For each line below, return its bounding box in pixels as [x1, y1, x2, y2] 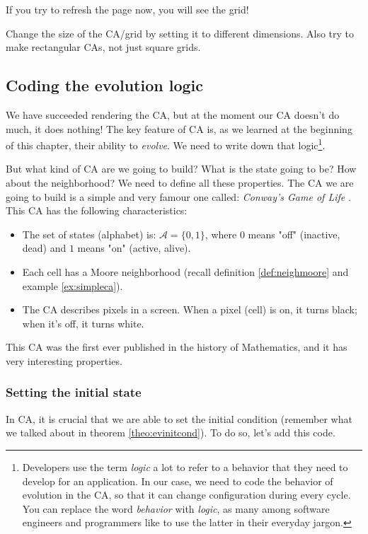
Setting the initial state [6, 383, 142, 401]
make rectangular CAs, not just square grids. [6, 40, 201, 54]
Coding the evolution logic [6, 74, 204, 96]
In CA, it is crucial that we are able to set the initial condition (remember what [6, 411, 352, 426]
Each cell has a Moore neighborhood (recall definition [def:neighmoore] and [22, 264, 349, 279]
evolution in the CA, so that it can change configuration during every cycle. [22, 487, 351, 502]
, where [205, 226, 237, 241]
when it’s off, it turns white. [22, 315, 144, 330]
